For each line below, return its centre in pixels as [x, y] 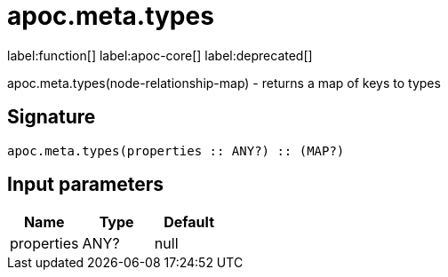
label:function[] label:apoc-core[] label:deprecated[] [160, 55]
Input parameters [86, 185]
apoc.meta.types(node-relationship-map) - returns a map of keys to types [224, 83]
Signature [52, 117]
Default [189, 222]
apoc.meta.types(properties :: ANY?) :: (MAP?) [176, 150]
